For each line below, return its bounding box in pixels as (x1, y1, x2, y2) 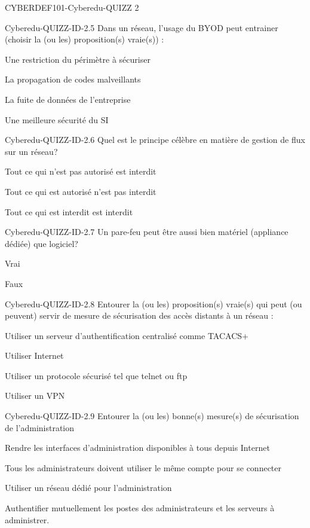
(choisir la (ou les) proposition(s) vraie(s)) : (5, 33, 164, 45)
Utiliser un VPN (5, 389, 65, 402)
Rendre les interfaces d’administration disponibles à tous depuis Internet (5, 441, 270, 454)
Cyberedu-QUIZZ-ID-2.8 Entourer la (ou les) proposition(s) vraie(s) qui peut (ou (5, 297, 302, 310)
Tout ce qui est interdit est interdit (5, 205, 133, 218)
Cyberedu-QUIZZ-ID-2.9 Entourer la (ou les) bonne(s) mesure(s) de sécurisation (5, 410, 299, 422)
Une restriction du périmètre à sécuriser (5, 53, 151, 65)
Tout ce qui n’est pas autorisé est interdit (5, 165, 156, 178)
